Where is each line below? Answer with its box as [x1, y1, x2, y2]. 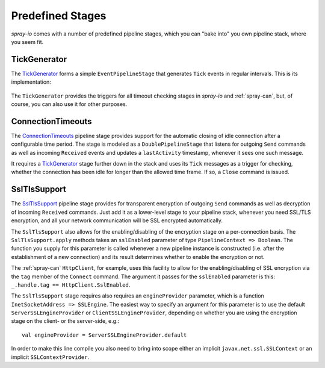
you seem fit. [11, 38, 44, 45]
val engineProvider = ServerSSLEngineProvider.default [22, 331, 187, 338]
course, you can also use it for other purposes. [11, 101, 128, 108]
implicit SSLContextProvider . [11, 353, 90, 361]
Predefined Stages [11, 9, 107, 22]
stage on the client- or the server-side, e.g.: [11, 317, 120, 325]
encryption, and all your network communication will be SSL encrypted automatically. [11, 217, 223, 224]
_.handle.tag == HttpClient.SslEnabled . [11, 281, 131, 288]
